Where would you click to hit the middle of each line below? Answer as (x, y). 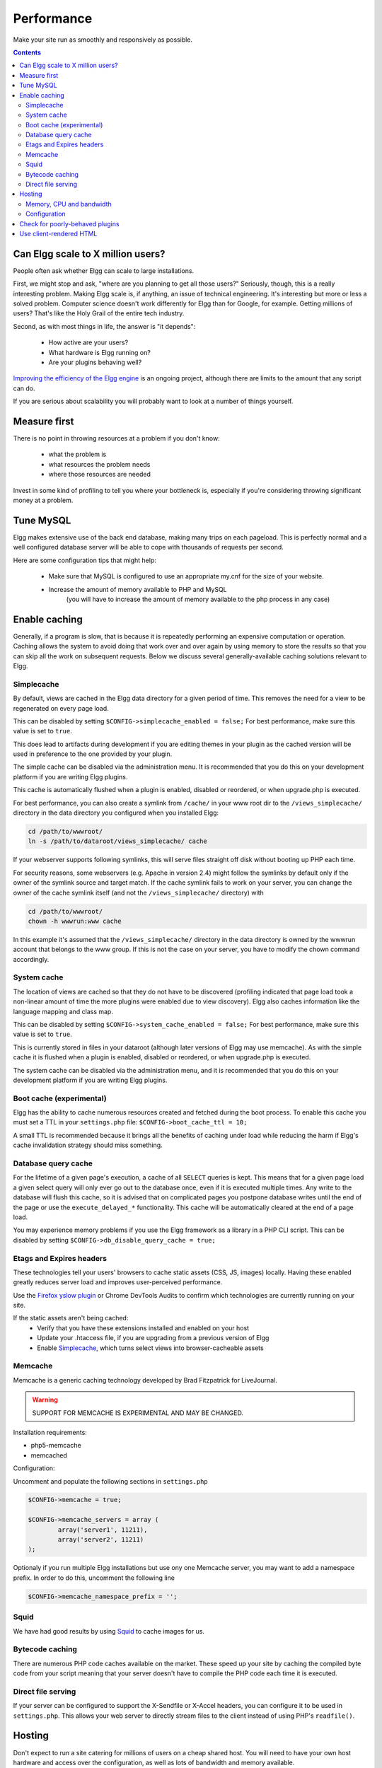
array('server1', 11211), (103, 1530)
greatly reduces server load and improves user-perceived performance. (118, 1282)
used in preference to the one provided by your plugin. (93, 754)
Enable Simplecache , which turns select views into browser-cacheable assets (151, 1348)
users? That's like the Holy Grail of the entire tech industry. (99, 313)
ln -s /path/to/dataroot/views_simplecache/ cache (118, 841)
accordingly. (31, 959)
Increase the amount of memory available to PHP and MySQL (138, 589)
